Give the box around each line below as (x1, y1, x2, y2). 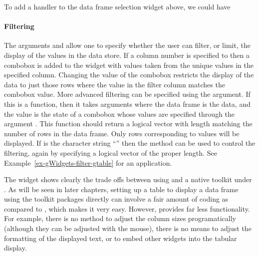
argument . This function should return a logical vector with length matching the (4, 118, 253, 129)
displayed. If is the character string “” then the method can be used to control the (4, 138, 256, 148)
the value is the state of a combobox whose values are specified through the (4, 108, 235, 119)
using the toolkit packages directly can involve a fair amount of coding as (4, 194, 229, 204)
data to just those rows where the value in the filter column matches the (4, 79, 225, 89)
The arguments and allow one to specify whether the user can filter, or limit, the (4, 40, 251, 50)
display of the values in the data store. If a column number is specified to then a (4, 49, 250, 60)
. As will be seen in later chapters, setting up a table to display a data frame (4, 184, 239, 194)
